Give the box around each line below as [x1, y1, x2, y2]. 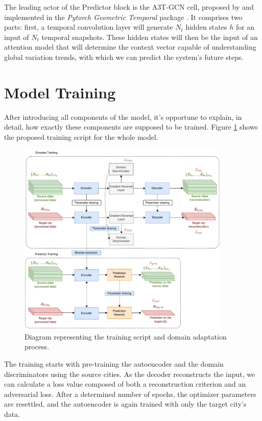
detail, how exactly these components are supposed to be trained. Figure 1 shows [4, 121, 258, 132]
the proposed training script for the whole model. [4, 131, 158, 142]
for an [235, 22, 255, 32]
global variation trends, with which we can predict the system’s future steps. [4, 51, 244, 62]
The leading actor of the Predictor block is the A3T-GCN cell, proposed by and [4, 2, 254, 12]
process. [25, 341, 50, 352]
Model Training [4, 81, 116, 102]
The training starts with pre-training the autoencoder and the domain [4, 359, 224, 369]
